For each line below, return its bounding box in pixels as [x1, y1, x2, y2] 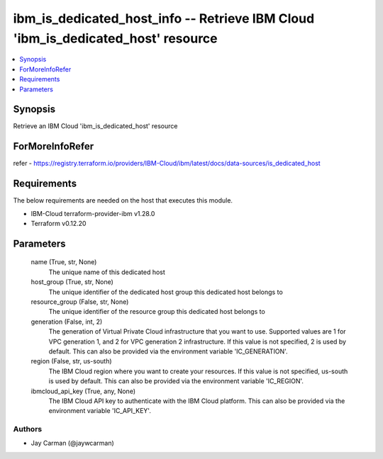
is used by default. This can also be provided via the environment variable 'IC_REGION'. [48, 377, 304, 385]
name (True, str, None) [30, 258, 97, 266]
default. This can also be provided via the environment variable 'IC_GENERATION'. [48, 347, 288, 356]
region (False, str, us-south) [30, 357, 113, 365]
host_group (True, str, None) [30, 278, 113, 286]
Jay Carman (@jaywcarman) [30, 439, 115, 448]
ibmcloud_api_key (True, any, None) [30, 387, 136, 395]
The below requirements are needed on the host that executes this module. [13, 196, 233, 205]
